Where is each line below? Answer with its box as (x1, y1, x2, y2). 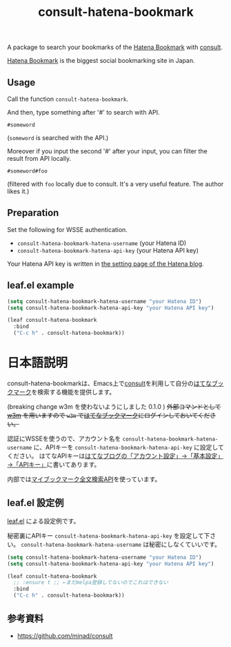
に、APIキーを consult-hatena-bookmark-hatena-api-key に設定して (33, 443, 224, 451)
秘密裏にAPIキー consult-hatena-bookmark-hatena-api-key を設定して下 (7, 531, 210, 539)
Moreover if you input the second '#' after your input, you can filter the (7, 147, 208, 155)
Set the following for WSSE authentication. (7, 225, 128, 233)
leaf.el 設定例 (7, 497, 64, 509)
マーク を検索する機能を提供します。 (12, 387, 116, 396)
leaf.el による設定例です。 (7, 516, 80, 525)
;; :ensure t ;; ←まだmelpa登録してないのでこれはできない (13, 579, 169, 586)
